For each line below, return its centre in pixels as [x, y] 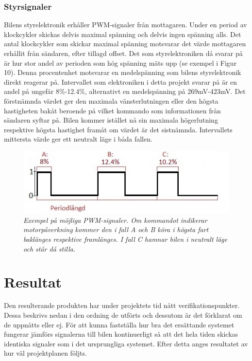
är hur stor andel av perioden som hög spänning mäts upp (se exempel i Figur [120, 63]
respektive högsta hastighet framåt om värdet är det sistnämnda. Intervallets [118, 129]
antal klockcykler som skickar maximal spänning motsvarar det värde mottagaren [125, 44]
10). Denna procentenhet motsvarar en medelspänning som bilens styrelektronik [123, 72]
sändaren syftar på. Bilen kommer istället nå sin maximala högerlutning [111, 120]
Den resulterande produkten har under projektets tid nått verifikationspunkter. [122, 305]
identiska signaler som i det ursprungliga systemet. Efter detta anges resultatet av [126, 343]
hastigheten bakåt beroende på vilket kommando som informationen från [112, 110]
